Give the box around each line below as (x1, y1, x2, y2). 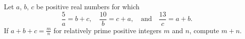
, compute (189, 25, 219, 35)
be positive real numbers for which (36, 1, 140, 11)
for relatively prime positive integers (53, 25, 162, 35)
